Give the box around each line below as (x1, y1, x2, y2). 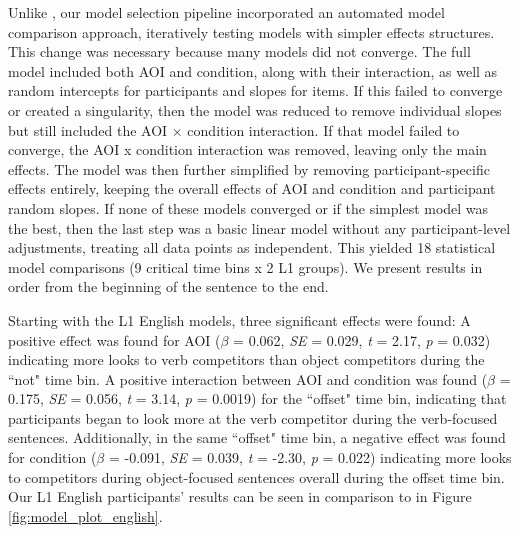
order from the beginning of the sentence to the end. (8, 276, 329, 297)
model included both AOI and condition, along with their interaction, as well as (8, 60, 498, 81)
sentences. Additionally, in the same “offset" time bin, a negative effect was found (8, 427, 506, 448)
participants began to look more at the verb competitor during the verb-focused (8, 407, 498, 428)
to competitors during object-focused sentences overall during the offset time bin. (8, 466, 505, 487)
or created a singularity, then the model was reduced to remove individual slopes (8, 99, 502, 120)
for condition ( (8, 447, 97, 468)
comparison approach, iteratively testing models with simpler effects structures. (8, 21, 495, 42)
